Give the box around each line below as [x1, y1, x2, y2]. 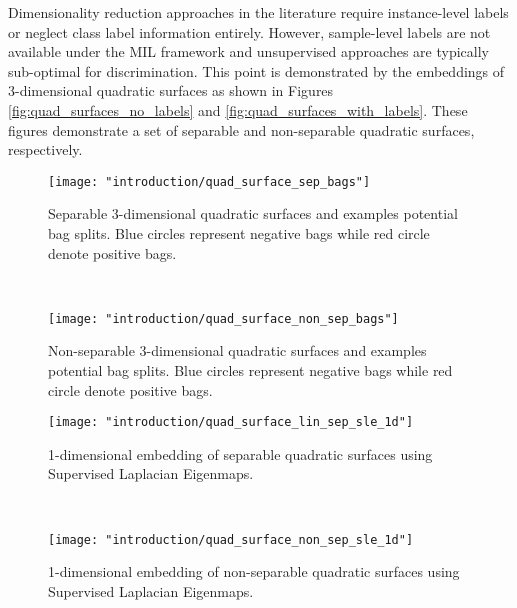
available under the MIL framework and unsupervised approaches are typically [8, 41, 489, 62]
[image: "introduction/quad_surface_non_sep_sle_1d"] [48, 532, 414, 547]
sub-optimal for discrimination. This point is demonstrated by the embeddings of [8, 60, 505, 81]
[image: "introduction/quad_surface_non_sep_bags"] [48, 311, 399, 326]
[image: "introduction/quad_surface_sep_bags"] [48, 174, 371, 189]
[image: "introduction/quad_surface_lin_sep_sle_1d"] [48, 415, 414, 430]
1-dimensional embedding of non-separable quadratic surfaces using [48, 561, 460, 582]
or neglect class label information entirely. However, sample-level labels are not [8, 21, 491, 42]
